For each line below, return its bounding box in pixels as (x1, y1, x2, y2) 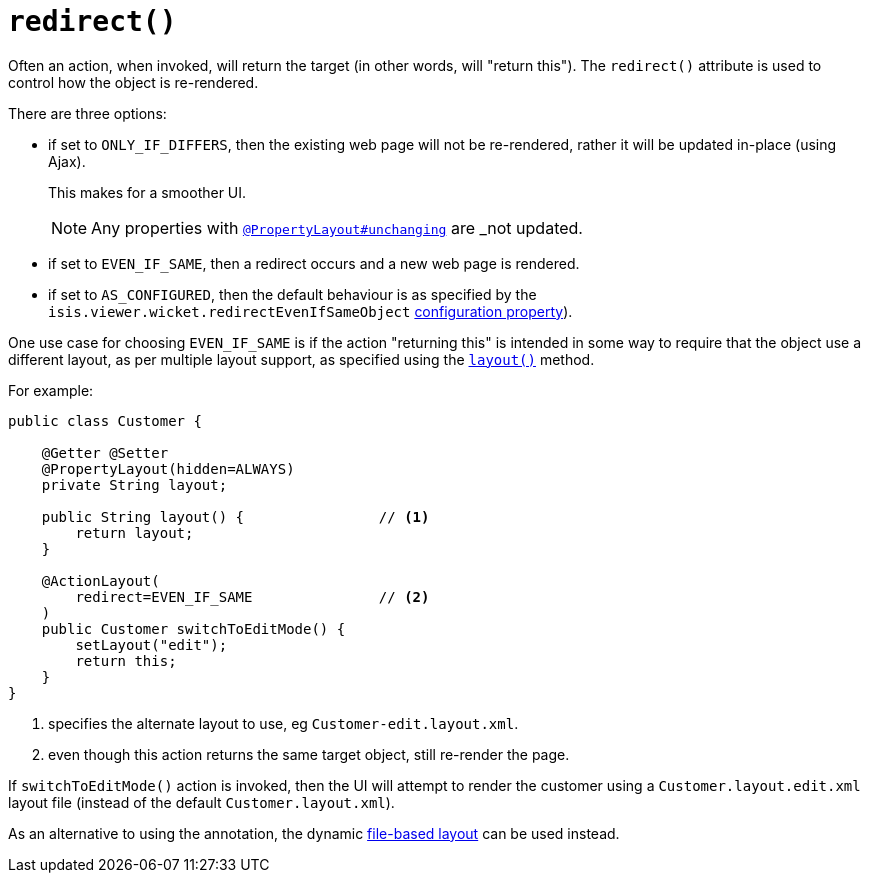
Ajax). (48, 152, 86, 170)
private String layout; (41, 476, 228, 493)
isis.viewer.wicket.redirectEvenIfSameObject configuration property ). (48, 302, 573, 320)
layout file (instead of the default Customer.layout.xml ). (8, 793, 395, 811)
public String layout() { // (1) (41, 508, 430, 525)
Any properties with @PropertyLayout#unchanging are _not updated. (91, 217, 583, 238)
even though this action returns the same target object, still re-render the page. (48, 745, 570, 763)
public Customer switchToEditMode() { (41, 620, 346, 637)
